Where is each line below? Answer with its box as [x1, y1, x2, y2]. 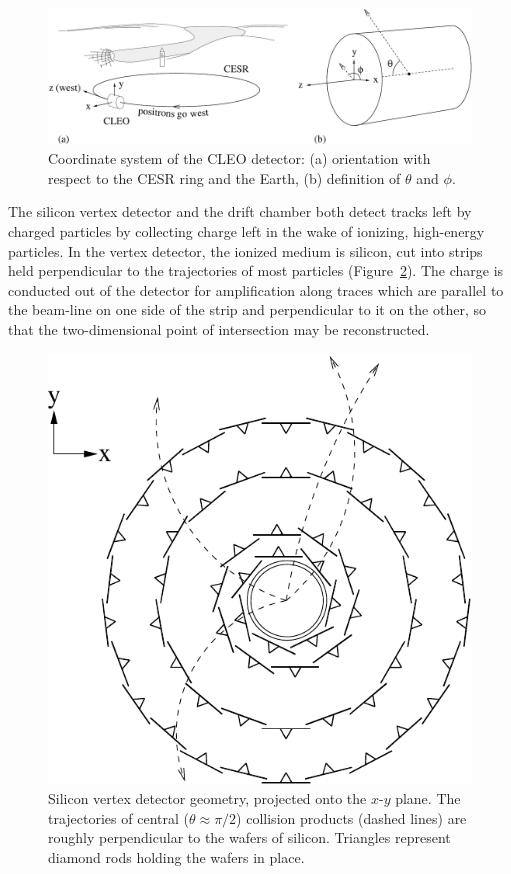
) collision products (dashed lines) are [236, 807, 467, 828]
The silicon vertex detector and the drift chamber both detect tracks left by [8, 201, 472, 222]
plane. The [395, 788, 461, 809]
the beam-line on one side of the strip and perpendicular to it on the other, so [8, 299, 486, 320]
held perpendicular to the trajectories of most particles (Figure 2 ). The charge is [8, 260, 504, 281]
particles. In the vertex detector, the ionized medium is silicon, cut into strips [8, 240, 483, 261]
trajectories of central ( [48, 807, 189, 828]
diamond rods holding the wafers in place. [48, 846, 305, 867]
